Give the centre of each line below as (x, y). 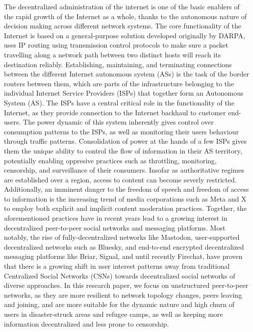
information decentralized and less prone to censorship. (87, 323)
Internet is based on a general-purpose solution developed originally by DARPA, (125, 35)
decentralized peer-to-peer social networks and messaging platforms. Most (115, 227)
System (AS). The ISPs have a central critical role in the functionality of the (119, 102)
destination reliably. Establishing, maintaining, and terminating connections (118, 64)
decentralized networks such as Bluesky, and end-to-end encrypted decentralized (124, 246)
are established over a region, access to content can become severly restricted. (120, 179)
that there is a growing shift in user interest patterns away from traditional (117, 266)
